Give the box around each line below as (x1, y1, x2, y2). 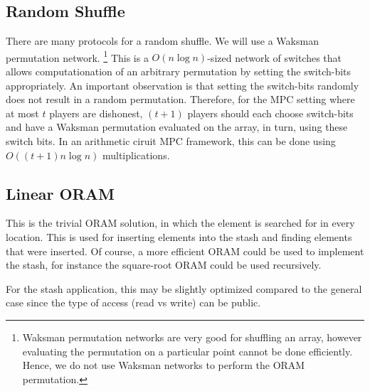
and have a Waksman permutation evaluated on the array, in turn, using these (6, 119, 348, 134)
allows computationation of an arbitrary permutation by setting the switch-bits (6, 64, 351, 79)
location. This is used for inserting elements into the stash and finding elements (6, 230, 352, 244)
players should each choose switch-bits (187, 105, 354, 120)
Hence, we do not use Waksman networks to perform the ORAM (22, 358, 305, 373)
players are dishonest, (49, 105, 143, 120)
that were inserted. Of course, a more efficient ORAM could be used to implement (6, 243, 364, 258)
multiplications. (102, 147, 170, 162)
